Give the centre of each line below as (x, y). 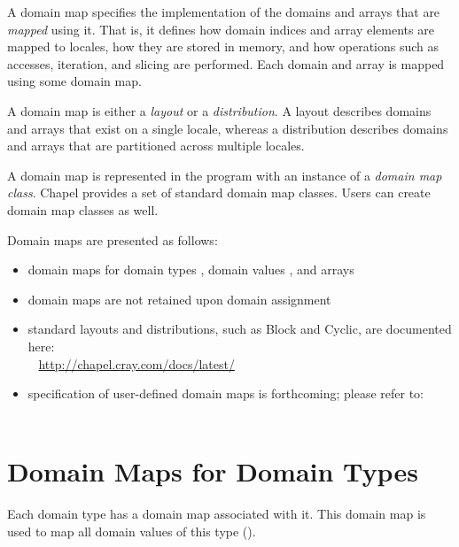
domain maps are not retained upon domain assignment (179, 299)
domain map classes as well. (83, 209)
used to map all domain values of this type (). (132, 531)
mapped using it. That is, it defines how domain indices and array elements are (221, 29)
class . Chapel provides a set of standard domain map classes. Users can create (219, 193)
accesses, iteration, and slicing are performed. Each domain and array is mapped (226, 63)
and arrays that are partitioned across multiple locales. (156, 146)
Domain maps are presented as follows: (113, 239)
